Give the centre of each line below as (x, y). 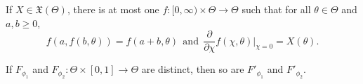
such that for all (276, 9)
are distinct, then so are (193, 69)
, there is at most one (113, 9)
